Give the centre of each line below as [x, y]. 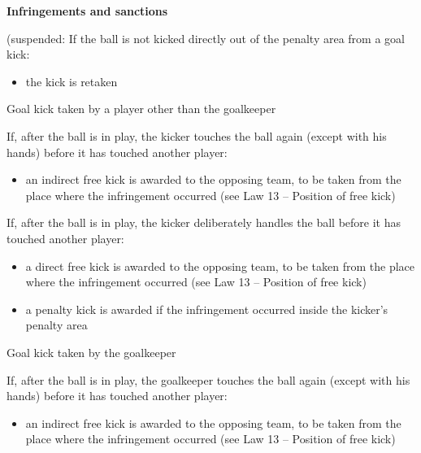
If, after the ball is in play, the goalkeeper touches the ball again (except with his [208, 379]
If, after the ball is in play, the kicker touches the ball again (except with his [197, 135]
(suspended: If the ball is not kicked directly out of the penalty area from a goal [206, 38]
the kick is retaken [72, 81]
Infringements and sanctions [87, 11]
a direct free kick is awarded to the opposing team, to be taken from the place [220, 266]
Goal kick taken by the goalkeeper [91, 352]
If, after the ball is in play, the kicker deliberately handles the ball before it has [204, 222]
